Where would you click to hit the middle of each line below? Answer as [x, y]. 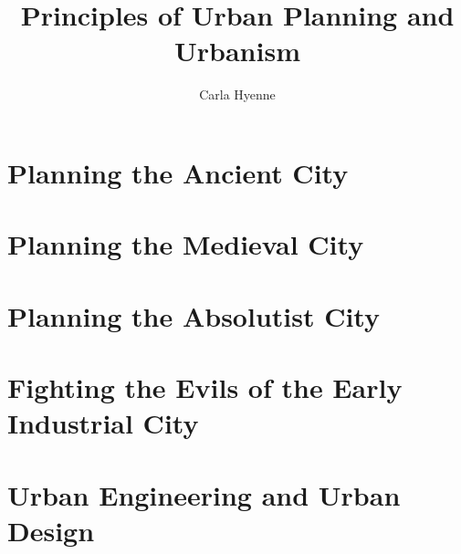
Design [51, 530]
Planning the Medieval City [186, 244]
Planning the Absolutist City [194, 315]
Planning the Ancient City [178, 172]
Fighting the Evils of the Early [205, 387]
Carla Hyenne [237, 94]
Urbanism [237, 51]
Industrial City [103, 423]
